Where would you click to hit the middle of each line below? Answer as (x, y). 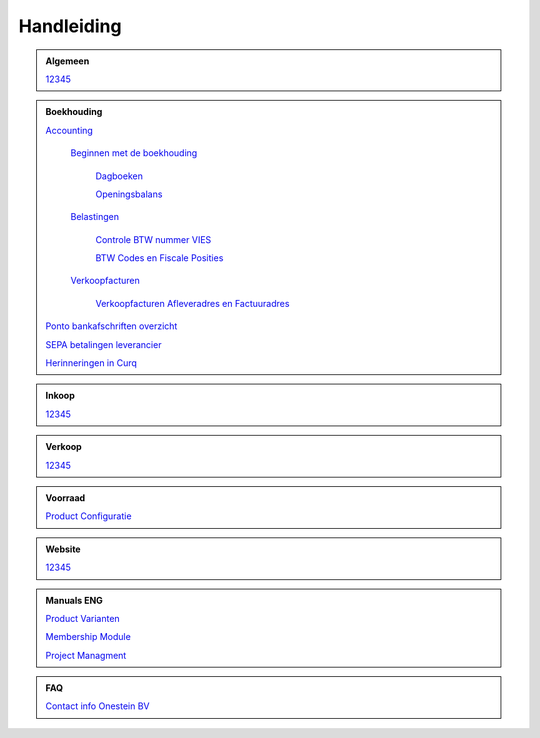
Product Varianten (82, 618)
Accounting (69, 130)
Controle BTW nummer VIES (153, 239)
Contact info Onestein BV (97, 706)
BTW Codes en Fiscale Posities (159, 258)
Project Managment (86, 655)
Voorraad (65, 497)
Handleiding (70, 26)
